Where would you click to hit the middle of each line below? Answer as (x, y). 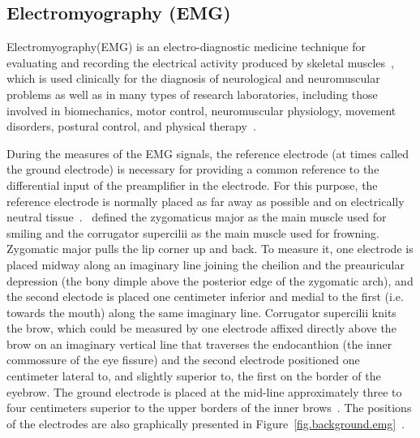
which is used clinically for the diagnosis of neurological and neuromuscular (193, 78)
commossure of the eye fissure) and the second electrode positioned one (183, 360)
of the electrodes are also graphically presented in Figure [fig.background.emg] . (206, 423)
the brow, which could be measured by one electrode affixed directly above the (201, 328)
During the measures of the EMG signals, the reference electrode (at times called (208, 153)
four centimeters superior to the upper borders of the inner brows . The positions (209, 408)
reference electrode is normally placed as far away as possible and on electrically (206, 201)
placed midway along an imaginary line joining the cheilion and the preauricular (206, 264)
